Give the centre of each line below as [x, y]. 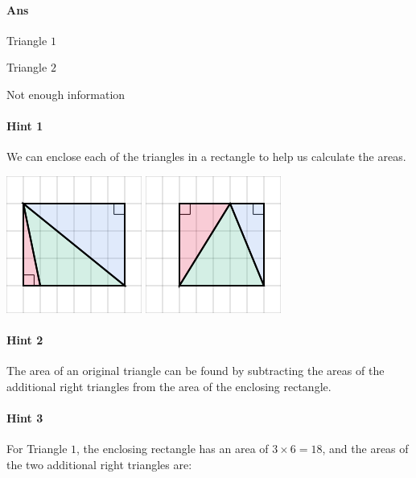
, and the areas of [365, 449]
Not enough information [66, 94]
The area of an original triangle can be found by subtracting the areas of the [196, 371]
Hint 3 [25, 418]
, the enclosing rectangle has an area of [173, 449]
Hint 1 [25, 126]
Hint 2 [25, 340]
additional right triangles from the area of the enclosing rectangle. [169, 386]
